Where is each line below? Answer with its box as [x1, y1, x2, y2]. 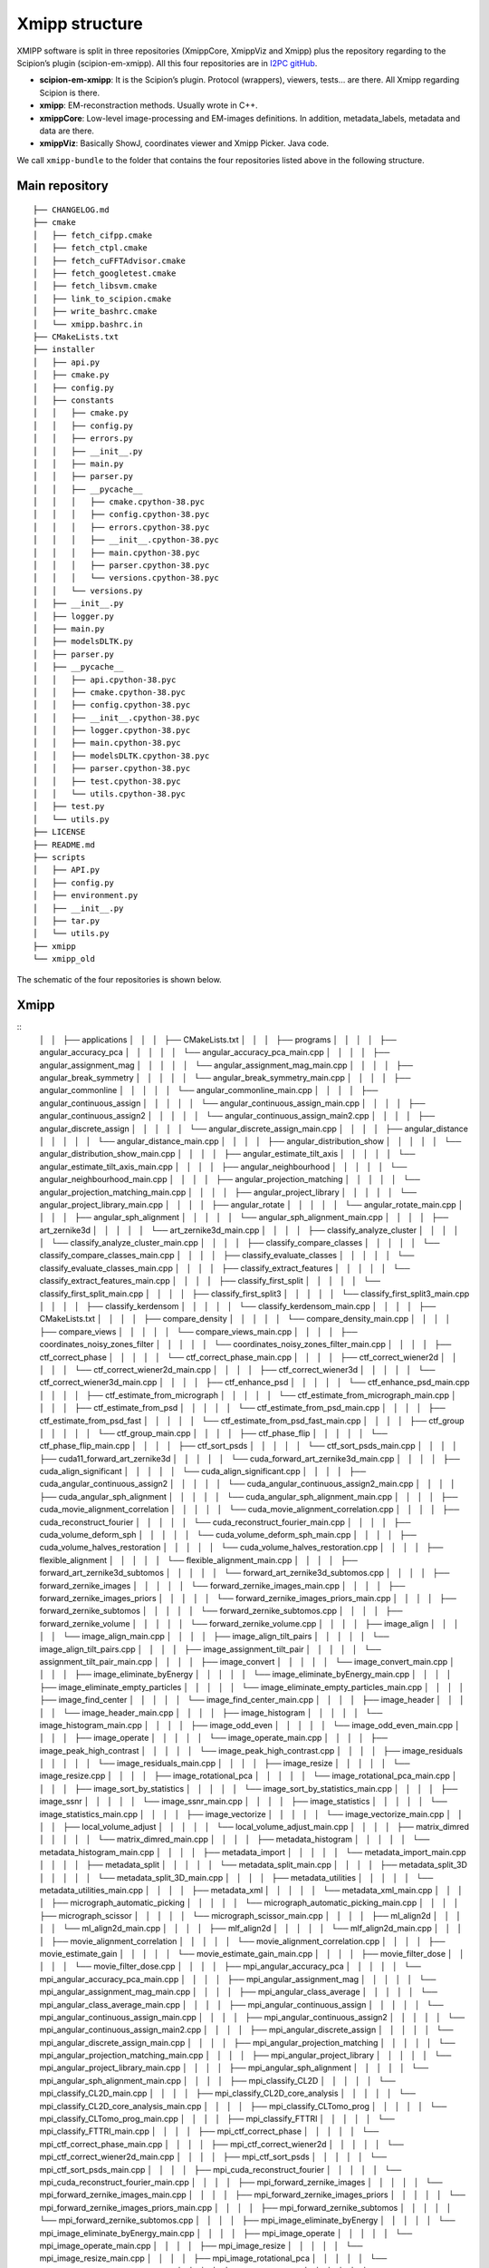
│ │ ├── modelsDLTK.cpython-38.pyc [33, 750, 210, 761]
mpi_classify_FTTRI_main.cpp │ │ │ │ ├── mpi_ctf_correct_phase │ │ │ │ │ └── [39, 2126, 379, 2136]
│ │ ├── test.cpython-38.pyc [33, 776, 181, 787]
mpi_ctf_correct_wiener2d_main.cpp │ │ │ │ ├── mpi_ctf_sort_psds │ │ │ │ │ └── [39, 2151, 388, 2163]
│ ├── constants [33, 395, 115, 406]
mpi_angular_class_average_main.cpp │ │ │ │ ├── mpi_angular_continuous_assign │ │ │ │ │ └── [39, 1999, 444, 2009]
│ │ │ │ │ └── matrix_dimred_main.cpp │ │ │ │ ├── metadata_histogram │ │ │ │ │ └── [39, 1833, 430, 1845]
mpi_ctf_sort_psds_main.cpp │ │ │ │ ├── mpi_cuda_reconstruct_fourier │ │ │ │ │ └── [39, 2164, 402, 2175]
